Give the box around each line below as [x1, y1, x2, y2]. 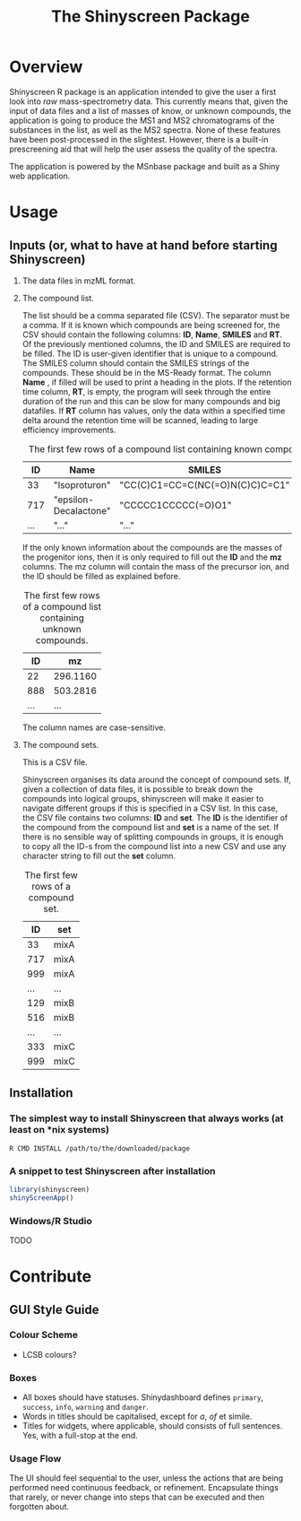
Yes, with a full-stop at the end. [21, 1430, 138, 1441]
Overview [9, 56, 83, 77]
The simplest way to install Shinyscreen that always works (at [9, 1112, 284, 1125]
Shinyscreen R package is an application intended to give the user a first [9, 86, 277, 97]
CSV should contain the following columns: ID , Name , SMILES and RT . [21, 329, 283, 340]
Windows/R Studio [9, 1214, 92, 1227]
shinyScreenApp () [9, 1193, 74, 1203]
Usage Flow [9, 1453, 62, 1465]
